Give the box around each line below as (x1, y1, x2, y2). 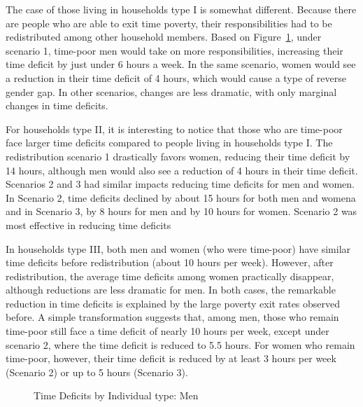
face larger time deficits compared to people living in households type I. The (6, 135, 333, 150)
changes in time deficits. (6, 98, 108, 113)
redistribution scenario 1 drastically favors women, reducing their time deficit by (6, 149, 350, 163)
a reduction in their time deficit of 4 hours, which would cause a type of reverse (6, 70, 346, 85)
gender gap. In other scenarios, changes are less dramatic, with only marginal (6, 84, 337, 99)
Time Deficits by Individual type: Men (34, 388, 199, 403)
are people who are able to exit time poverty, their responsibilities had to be (6, 15, 332, 30)
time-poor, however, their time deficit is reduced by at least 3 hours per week (6, 351, 336, 366)
